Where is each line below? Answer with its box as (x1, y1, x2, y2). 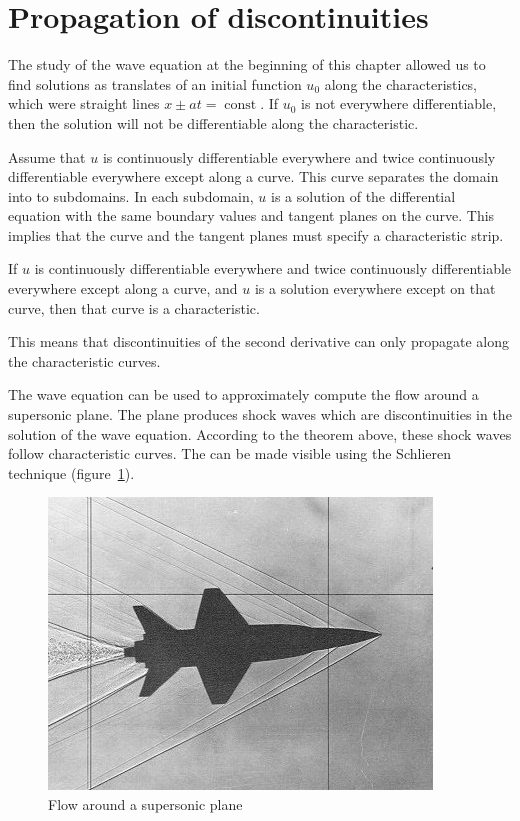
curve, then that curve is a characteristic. (8, 297, 260, 318)
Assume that (8, 146, 86, 167)
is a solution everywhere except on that (254, 278, 496, 299)
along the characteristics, (324, 73, 478, 94)
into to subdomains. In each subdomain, (8, 185, 254, 206)
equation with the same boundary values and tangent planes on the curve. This (8, 205, 495, 226)
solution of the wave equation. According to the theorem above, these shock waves (8, 423, 512, 444)
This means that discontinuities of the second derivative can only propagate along (8, 331, 509, 352)
